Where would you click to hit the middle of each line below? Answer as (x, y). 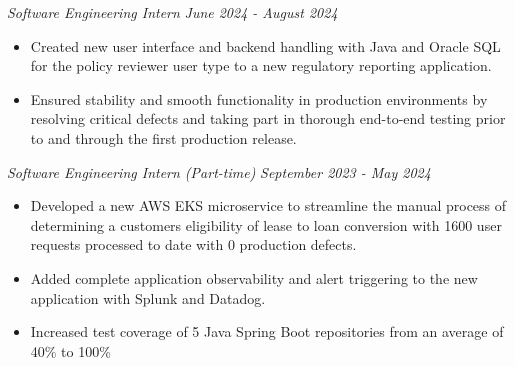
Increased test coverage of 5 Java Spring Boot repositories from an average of (267, 331)
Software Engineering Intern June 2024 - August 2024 (172, 12)
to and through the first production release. (163, 137)
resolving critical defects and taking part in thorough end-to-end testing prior (268, 118)
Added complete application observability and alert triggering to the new (254, 277)
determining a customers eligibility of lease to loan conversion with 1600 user (266, 224)
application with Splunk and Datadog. (148, 297)
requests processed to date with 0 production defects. (193, 244)
